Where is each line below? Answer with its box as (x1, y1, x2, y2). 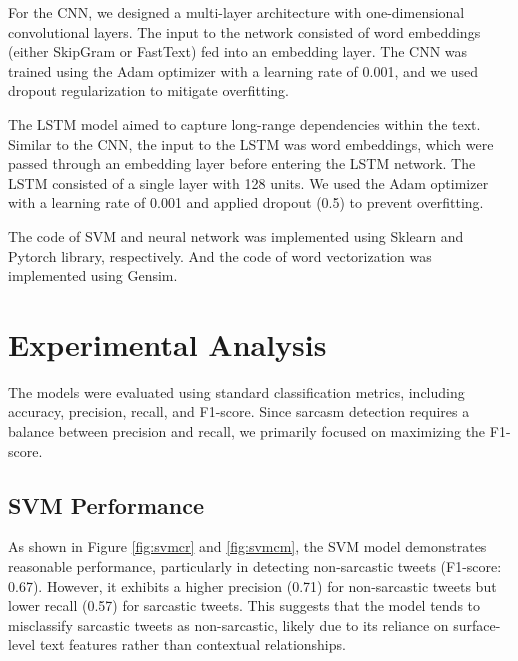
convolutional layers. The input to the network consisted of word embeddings (8, 21, 481, 42)
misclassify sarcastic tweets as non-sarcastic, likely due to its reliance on (8, 614, 449, 635)
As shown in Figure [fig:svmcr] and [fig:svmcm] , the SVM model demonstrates (8, 536, 487, 557)
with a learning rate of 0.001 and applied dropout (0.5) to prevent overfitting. (8, 192, 484, 213)
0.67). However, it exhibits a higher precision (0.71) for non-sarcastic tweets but (8, 575, 497, 596)
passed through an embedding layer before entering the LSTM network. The (8, 153, 476, 174)
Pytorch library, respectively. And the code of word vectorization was (8, 245, 432, 266)
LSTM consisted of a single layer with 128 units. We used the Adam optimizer (8, 172, 489, 193)
